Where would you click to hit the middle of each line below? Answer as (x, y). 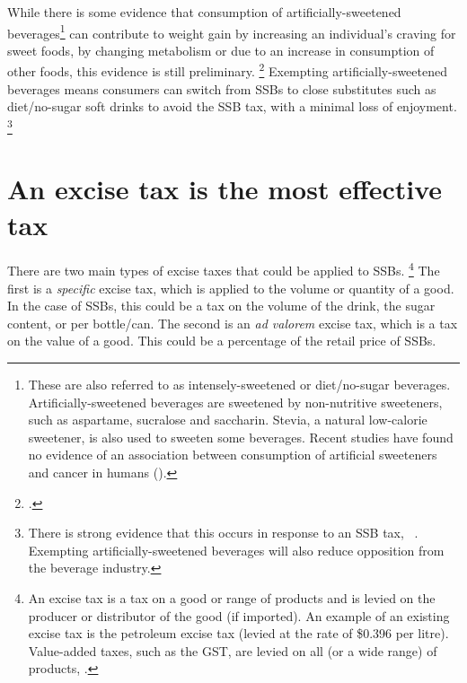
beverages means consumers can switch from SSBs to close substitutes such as (222, 88)
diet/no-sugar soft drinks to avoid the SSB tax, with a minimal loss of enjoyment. (232, 106)
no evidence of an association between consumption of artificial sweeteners (233, 455)
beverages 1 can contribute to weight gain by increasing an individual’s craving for (232, 31)
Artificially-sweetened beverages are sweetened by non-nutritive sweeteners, (235, 402)
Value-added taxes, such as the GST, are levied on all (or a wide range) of (233, 650)
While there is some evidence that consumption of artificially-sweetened (204, 12)
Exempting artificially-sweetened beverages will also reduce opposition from (236, 550)
